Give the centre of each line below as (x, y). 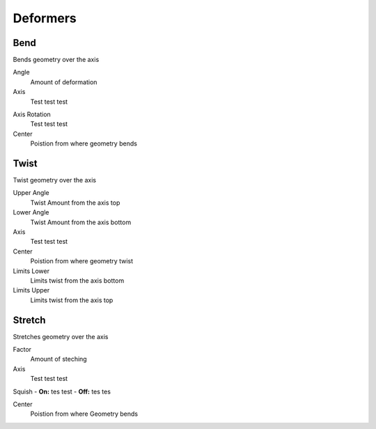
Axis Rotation (32, 114)
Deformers (45, 18)
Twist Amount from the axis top (75, 203)
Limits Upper (31, 290)
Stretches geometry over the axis (61, 336)
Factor (22, 350)
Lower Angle (31, 212)
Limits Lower (31, 271)
